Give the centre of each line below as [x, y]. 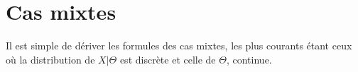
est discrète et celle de [168, 59]
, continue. [249, 59]
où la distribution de [50, 59]
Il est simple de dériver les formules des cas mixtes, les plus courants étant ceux [179, 46]
